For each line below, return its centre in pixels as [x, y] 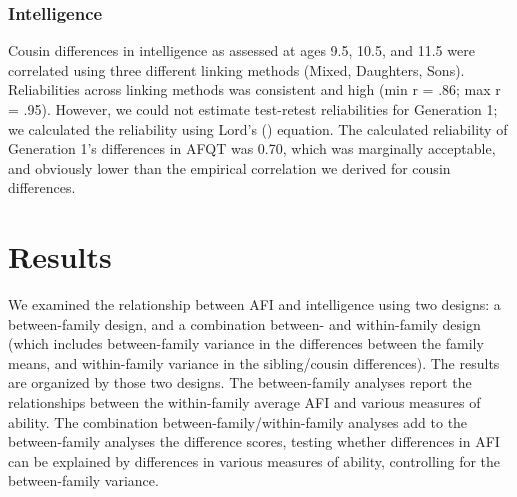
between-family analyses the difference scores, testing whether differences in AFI [254, 441]
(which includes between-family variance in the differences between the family [246, 343]
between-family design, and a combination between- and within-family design [244, 323]
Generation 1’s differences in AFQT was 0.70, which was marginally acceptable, [252, 148]
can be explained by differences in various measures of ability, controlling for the [254, 460]
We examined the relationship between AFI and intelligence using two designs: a [254, 304]
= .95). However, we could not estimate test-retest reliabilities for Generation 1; [253, 109]
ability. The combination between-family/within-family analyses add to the [238, 421]
